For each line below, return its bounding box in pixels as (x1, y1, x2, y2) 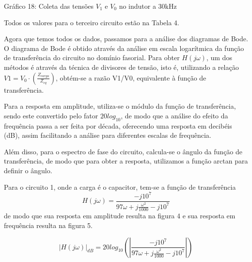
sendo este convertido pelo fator (4, 110, 98, 120)
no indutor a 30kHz (119, 1, 177, 11)
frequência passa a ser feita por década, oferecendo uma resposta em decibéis (4, 120, 232, 131)
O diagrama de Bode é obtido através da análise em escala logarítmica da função (4, 43, 244, 53)
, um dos (206, 52, 232, 63)
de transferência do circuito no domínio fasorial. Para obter (4, 52, 180, 63)
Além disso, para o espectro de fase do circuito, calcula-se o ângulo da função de (4, 146, 243, 156)
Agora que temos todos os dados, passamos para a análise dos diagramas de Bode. (4, 33, 248, 44)
